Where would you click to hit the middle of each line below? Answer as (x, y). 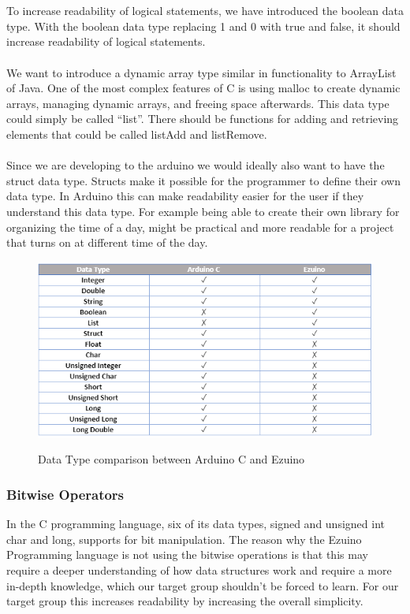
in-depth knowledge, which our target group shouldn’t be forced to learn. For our (203, 585)
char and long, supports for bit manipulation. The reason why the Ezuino (184, 539)
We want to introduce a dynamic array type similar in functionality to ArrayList (201, 72)
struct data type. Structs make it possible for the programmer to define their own (203, 180)
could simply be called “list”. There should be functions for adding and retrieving (203, 119)
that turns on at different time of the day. (107, 242)
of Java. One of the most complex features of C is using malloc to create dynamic (203, 88)
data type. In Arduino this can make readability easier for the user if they (185, 196)
